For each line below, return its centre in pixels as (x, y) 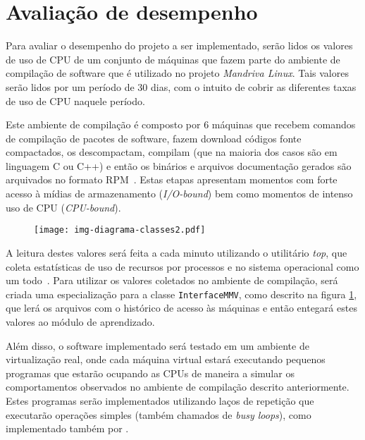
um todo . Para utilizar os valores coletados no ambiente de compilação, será (172, 280)
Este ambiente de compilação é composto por (103, 124)
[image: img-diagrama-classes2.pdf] (120, 230)
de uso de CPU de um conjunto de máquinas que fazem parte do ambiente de (173, 59)
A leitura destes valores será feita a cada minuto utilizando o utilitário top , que (177, 252)
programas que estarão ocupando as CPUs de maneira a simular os (150, 373)
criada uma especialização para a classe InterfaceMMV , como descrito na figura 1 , (181, 294)
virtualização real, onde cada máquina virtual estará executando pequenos (166, 359)
